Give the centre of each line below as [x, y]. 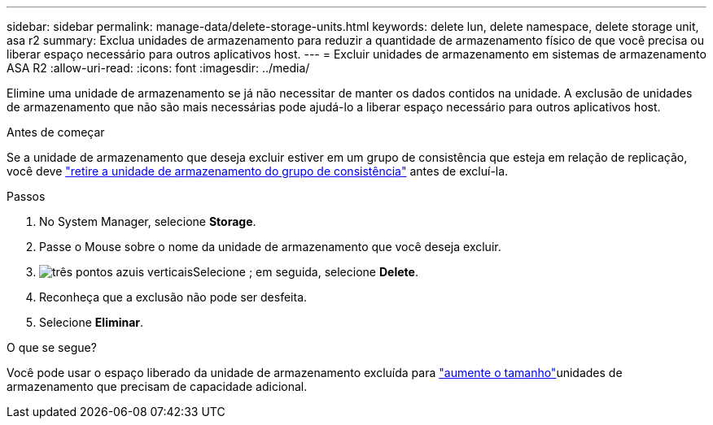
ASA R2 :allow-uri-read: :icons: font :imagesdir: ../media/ [158, 68]
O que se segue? [52, 347]
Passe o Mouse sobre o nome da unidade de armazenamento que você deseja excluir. [270, 247]
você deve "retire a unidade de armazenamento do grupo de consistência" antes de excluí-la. [258, 171]
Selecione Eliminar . [92, 322]
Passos [26, 196]
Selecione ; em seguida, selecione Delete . [306, 272]
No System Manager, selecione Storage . [148, 221]
